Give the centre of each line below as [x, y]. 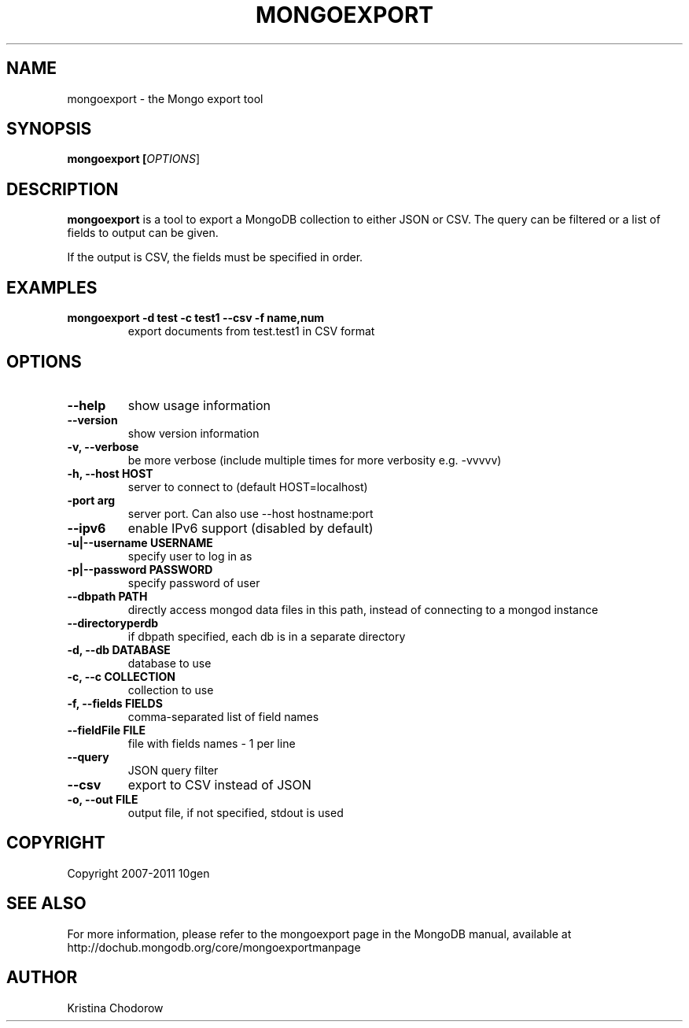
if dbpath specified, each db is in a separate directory [267, 636]
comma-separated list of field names [223, 716]
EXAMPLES [52, 287]
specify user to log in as [190, 556]
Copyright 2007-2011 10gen [138, 873]
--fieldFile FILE [106, 730]
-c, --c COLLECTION [121, 676]
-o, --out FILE [103, 799]
